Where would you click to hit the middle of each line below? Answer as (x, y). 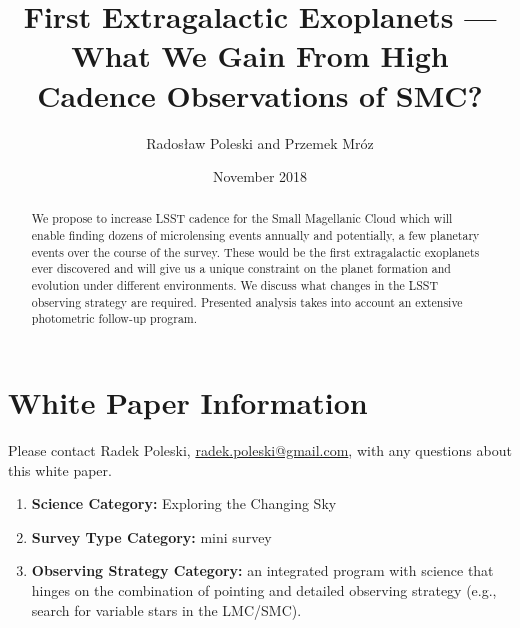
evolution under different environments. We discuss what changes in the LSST (234, 285)
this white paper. (60, 469)
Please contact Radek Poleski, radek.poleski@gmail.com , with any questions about (260, 450)
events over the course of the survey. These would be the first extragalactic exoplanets (255, 251)
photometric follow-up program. (114, 318)
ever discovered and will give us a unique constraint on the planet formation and (241, 268)
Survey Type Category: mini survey (151, 536)
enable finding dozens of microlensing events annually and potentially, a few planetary (255, 235)
